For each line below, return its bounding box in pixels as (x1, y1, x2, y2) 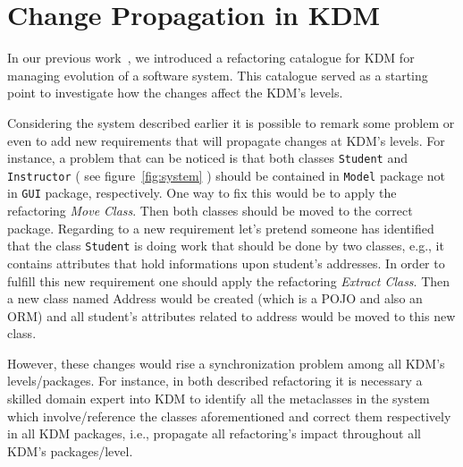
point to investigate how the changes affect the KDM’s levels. (7, 83, 343, 102)
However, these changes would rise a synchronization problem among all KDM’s (7, 353, 445, 372)
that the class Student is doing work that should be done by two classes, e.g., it (7, 236, 444, 255)
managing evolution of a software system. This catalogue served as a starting (7, 65, 428, 84)
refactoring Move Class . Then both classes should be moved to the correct (7, 201, 413, 220)
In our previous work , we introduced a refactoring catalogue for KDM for (7, 48, 415, 67)
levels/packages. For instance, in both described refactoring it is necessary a (7, 371, 423, 390)
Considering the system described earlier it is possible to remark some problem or (7, 113, 455, 132)
